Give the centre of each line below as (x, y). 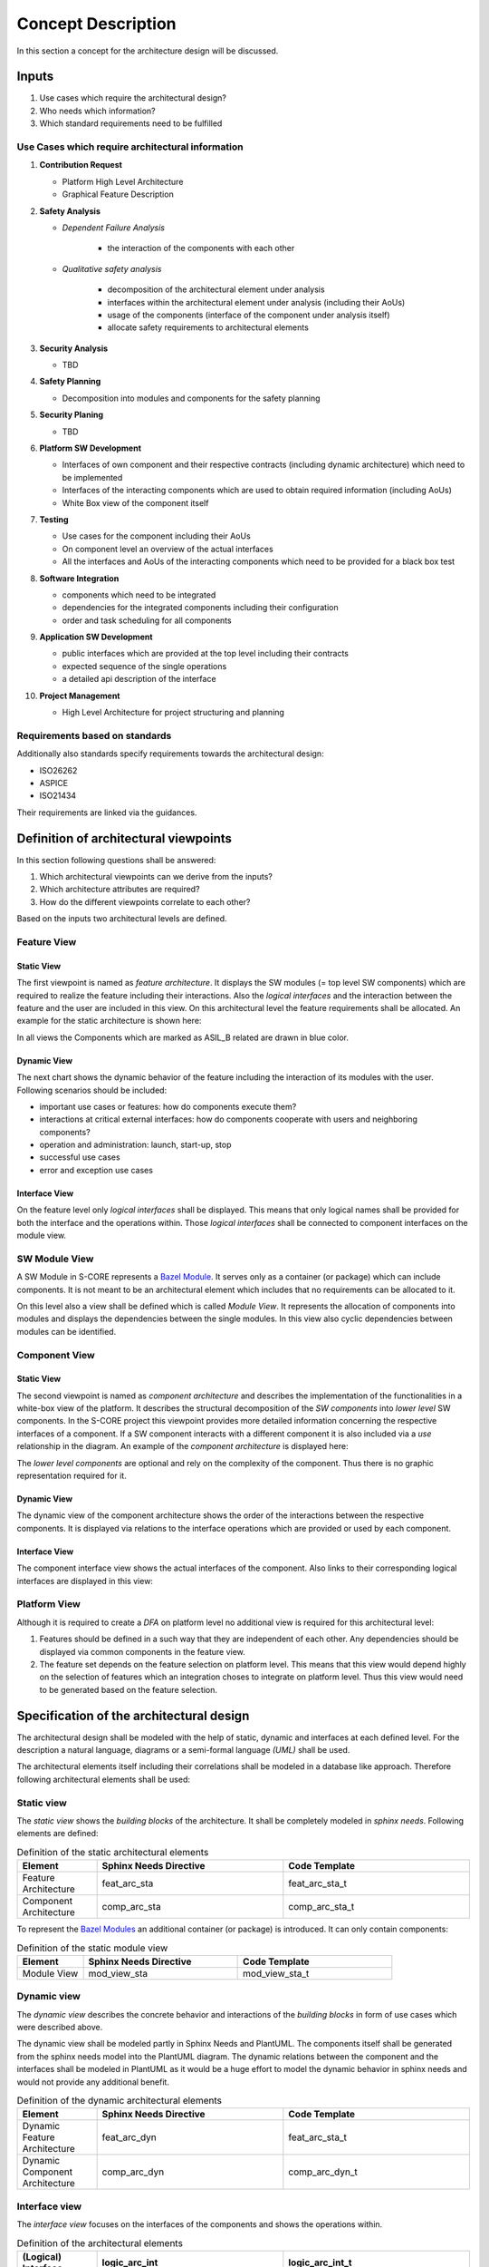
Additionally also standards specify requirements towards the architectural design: (171, 754)
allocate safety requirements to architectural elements (208, 327)
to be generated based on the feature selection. (128, 1689)
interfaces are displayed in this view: (85, 1581)
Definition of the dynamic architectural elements (119, 2101)
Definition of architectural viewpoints (125, 838)
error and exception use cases (96, 1170)
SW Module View (55, 1259)
